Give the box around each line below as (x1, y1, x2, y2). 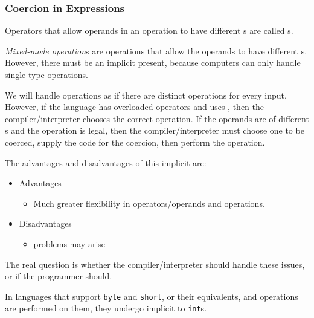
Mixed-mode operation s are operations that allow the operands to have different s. (5, 44, 307, 57)
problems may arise (33, 237, 106, 250)
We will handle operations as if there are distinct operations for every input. (5, 88, 287, 101)
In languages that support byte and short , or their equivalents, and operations (5, 290, 298, 302)
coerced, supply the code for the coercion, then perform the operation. (5, 135, 265, 148)
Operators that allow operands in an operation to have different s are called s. (5, 24, 293, 37)
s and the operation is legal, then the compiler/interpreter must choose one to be (5, 124, 304, 137)
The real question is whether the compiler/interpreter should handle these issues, (5, 258, 305, 270)
